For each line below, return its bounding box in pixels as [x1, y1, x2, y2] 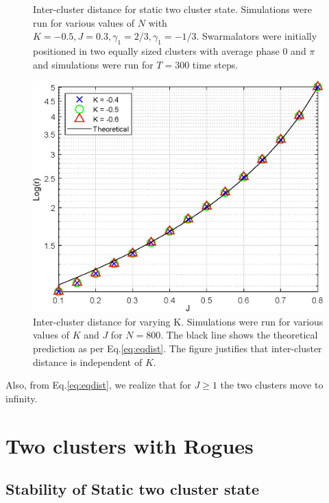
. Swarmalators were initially [196, 29, 317, 43]
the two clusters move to [220, 378, 324, 392]
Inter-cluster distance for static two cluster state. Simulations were [33, 2, 312, 16]
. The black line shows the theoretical [160, 328, 318, 342]
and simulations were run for [33, 57, 154, 71]
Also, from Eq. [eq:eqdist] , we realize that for [5, 378, 191, 392]
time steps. [192, 57, 239, 71]
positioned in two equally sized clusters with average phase [33, 43, 280, 58]
